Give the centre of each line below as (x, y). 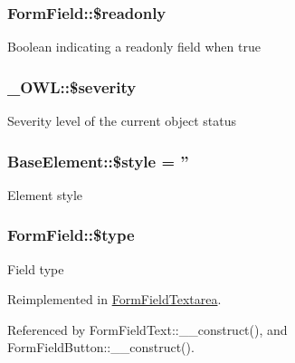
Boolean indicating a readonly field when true (134, 47)
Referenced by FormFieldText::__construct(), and (147, 329)
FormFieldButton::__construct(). (101, 347)
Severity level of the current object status (122, 121)
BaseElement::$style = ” (98, 161)
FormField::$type (71, 235)
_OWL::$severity (72, 86)
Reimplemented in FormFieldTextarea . (114, 299)
